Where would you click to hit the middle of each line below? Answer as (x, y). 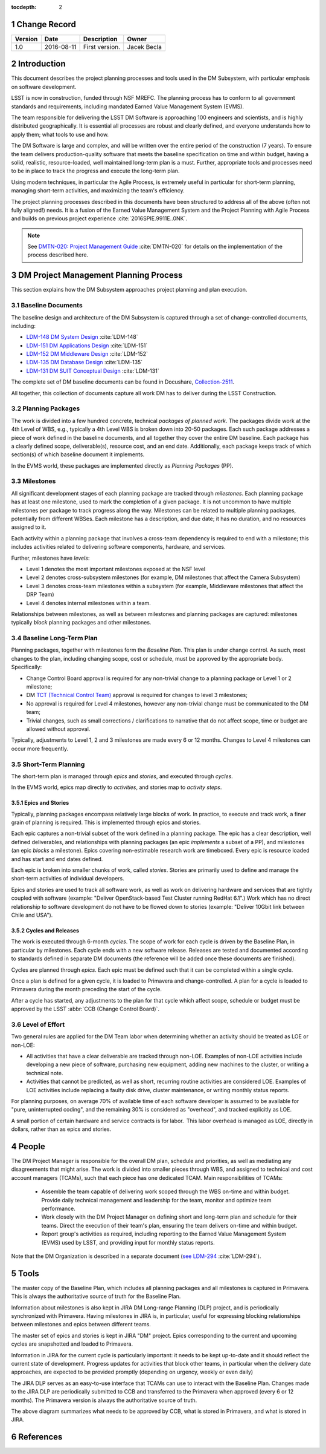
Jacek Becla (145, 47)
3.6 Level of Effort (38, 1024)
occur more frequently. (40, 748)
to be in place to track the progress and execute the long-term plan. (95, 171)
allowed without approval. (58, 729)
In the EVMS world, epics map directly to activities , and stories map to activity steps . (117, 787)
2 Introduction (38, 64)
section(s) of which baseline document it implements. (78, 454)
